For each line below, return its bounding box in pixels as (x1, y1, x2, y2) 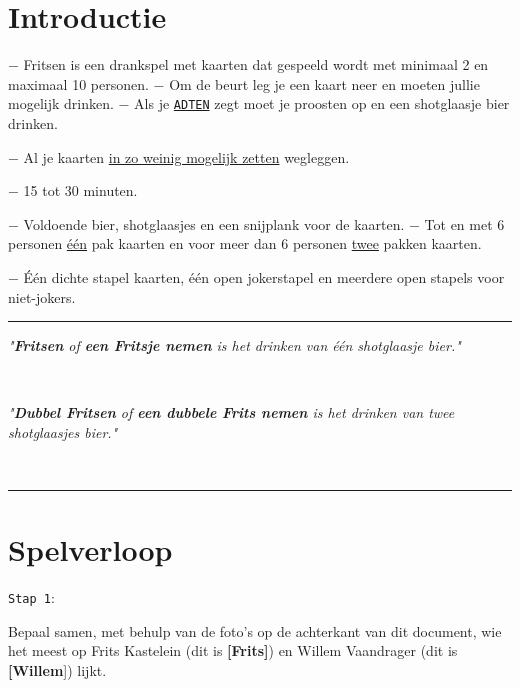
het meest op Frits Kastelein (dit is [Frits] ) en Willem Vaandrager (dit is (8, 640, 458, 661)
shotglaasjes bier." (8, 421, 118, 442)
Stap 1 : (8, 587, 55, 608)
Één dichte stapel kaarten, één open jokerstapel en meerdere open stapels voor (23, 266, 505, 287)
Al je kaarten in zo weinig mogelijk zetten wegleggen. (23, 146, 350, 167)
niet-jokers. (8, 286, 76, 307)
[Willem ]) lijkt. (8, 660, 107, 681)
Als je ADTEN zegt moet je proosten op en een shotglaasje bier (134, 93, 510, 114)
